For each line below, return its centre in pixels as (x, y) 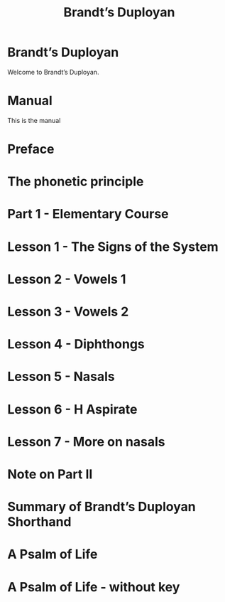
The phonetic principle (76, 182)
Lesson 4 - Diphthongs (76, 344)
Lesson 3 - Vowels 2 (68, 312)
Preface (31, 149)
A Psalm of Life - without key (94, 587)
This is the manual (34, 120)
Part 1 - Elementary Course (88, 214)
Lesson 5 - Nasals (61, 377)
